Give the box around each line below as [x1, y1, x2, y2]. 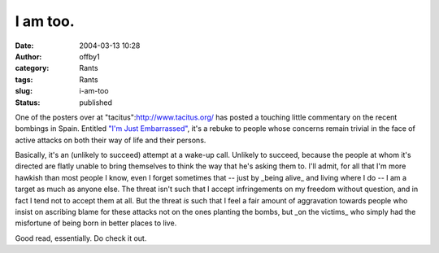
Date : [15, 41, 34, 50]
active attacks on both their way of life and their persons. [15, 135, 206, 145]
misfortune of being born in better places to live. [15, 218, 177, 228]
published [79, 98, 113, 107]
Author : [15, 51, 42, 61]
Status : [15, 98, 41, 107]
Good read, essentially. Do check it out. [15, 233, 147, 243]
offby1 [79, 51, 101, 61]
